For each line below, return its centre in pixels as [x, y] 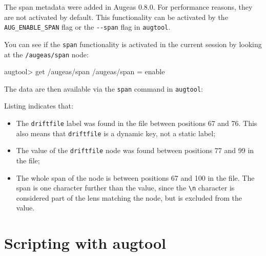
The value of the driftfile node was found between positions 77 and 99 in [135, 150]
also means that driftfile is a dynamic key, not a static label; [116, 133]
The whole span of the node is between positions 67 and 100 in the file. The [135, 177]
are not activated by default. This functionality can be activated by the [116, 17]
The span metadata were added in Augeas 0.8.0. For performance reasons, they [128, 7]
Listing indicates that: [39, 106]
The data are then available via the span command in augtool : [104, 88]
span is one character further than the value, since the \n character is [125, 188]
